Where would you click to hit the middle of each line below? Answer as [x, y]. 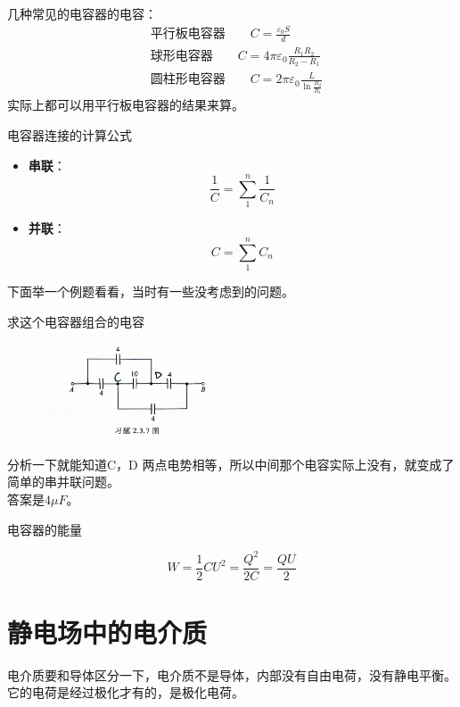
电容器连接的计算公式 [70, 134]
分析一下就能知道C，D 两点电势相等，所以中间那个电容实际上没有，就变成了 [231, 464]
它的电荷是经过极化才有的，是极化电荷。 [126, 692]
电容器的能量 [45, 529]
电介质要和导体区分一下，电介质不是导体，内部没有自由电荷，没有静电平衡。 [232, 674]
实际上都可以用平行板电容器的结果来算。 [126, 105]
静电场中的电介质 [107, 632]
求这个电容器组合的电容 [76, 321]
